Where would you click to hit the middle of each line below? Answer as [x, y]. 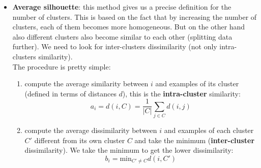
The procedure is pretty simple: [62, 66]
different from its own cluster [80, 140]
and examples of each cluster [209, 130]
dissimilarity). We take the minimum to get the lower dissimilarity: [129, 150]
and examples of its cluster [197, 83]
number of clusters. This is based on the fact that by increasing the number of [135, 16]
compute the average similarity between [86, 83]
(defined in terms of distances [70, 93]
